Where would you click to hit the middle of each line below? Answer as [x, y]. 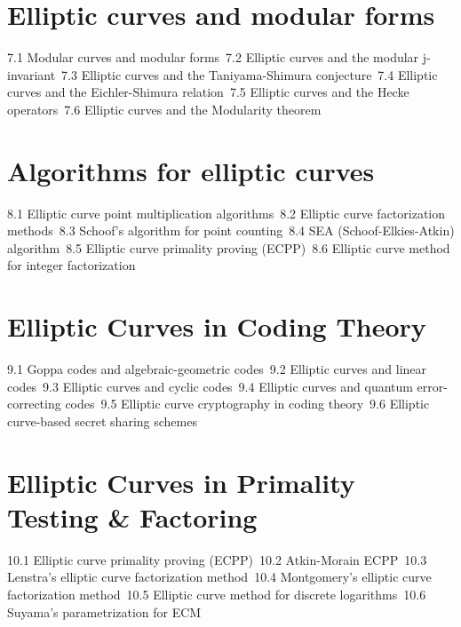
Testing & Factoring [132, 516]
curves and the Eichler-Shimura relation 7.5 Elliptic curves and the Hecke [208, 92]
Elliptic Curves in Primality [181, 482]
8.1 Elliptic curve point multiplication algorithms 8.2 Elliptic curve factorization [227, 213]
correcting [34, 404]
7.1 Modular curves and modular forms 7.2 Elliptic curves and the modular [213, 57]
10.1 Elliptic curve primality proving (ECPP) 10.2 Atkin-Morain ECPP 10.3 [217, 559]
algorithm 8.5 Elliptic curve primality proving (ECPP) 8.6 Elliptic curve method [229, 247]
